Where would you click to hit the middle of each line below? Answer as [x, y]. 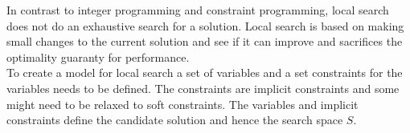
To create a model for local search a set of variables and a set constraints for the [205, 73]
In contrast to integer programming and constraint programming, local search [198, 10]
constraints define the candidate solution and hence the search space [175, 120]
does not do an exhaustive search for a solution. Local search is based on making [205, 25]
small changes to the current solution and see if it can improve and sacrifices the [205, 41]
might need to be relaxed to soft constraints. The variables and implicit [182, 104]
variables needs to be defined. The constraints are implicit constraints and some [203, 88]
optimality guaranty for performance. [98, 56]
